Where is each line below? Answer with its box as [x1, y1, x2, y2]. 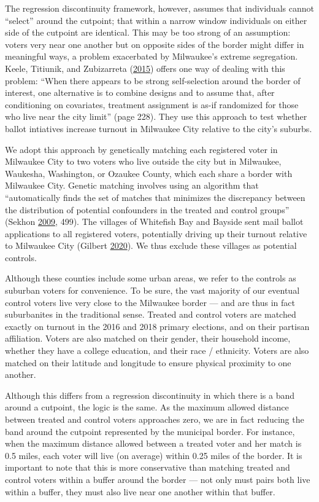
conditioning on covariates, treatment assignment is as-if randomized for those [5, 98, 299, 111]
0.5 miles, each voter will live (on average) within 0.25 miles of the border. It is [5, 449, 302, 461]
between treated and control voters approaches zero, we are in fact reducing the [5, 413, 304, 425]
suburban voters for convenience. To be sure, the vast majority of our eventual [5, 284, 300, 297]
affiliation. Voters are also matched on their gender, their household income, [5, 332, 291, 345]
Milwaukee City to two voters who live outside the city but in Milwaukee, [5, 155, 282, 168]
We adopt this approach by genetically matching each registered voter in [5, 143, 278, 155]
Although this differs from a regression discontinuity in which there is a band [5, 388, 295, 401]
